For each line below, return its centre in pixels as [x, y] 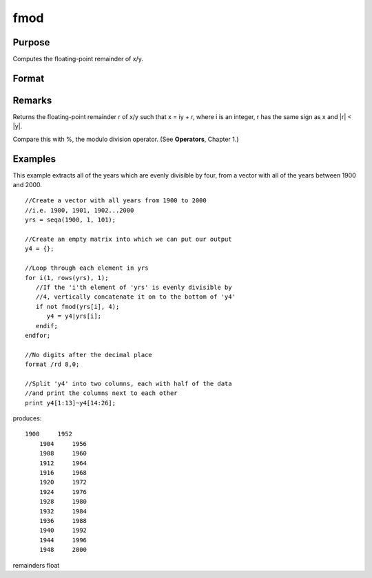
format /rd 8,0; [52, 364]
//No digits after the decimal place [89, 355]
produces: [27, 418]
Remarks [32, 100]
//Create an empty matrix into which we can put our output [128, 239]
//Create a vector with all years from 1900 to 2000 [116, 201]
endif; [46, 326]
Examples [34, 159]
